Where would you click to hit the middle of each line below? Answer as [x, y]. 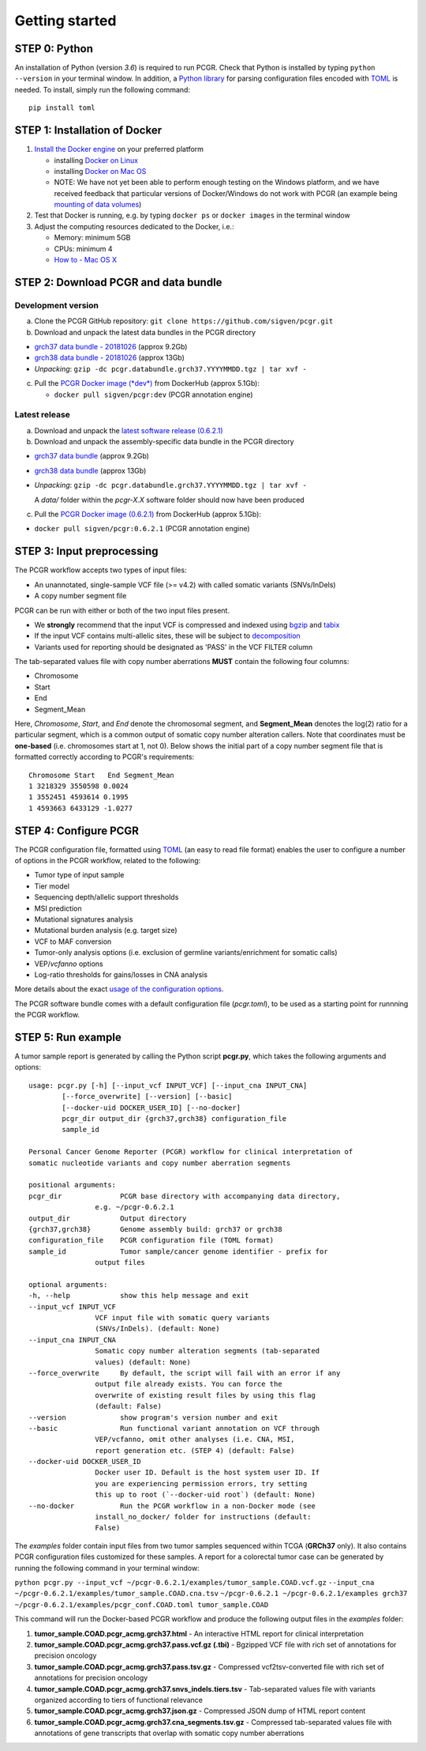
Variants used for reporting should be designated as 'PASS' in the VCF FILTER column [174, 647]
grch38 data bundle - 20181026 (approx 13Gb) [110, 358]
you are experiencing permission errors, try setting [201, 1483]
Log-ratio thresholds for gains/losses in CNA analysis [121, 974]
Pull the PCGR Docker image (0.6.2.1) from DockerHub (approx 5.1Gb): [148, 515]
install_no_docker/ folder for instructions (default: [203, 1517]
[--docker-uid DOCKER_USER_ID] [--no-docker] [151, 1108]
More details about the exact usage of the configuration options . [119, 989]
